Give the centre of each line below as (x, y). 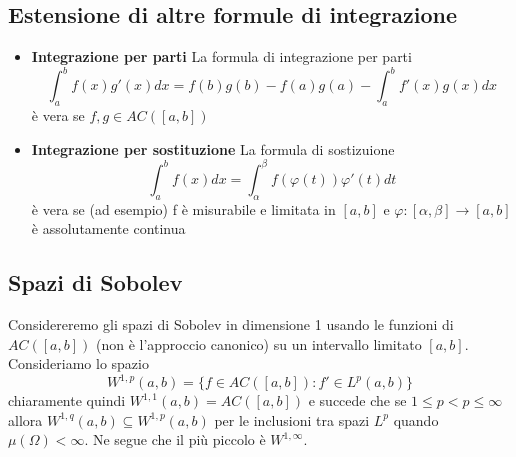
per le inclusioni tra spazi (292, 419)
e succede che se (357, 400)
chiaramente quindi (67, 400)
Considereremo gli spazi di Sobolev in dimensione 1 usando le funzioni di (231, 323)
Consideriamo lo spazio (78, 363)
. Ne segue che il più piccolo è (175, 439)
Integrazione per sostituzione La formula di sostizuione (213, 148)
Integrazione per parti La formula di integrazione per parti (221, 56)
